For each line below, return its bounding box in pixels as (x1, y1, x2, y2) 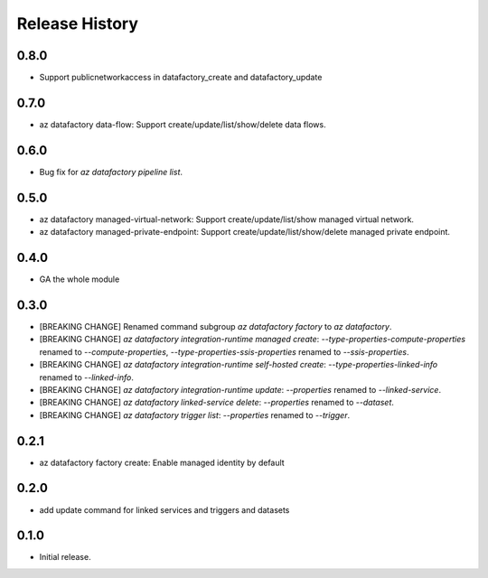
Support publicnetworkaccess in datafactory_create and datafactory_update (39, 72, 323, 83)
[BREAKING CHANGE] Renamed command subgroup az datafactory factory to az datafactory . (39, 321, 392, 331)
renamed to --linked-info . (39, 371, 135, 383)
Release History (16, 14, 139, 33)
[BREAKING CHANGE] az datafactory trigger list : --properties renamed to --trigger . (39, 409, 351, 420)
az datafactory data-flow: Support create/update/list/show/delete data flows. (39, 118, 326, 130)
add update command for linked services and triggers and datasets (39, 504, 290, 515)
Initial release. (39, 552, 91, 563)
